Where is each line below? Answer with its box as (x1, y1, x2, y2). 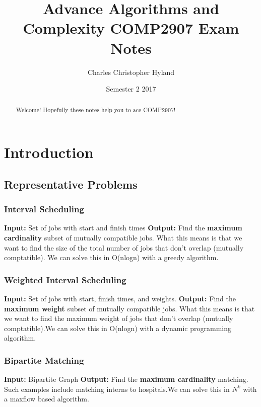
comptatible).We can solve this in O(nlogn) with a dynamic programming (4, 322, 231, 333)
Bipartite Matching (4, 354, 84, 366)
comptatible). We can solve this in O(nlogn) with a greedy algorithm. (4, 252, 219, 263)
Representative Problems (4, 176, 138, 192)
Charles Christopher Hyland (87, 66, 175, 77)
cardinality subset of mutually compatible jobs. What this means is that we (4, 232, 242, 242)
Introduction (4, 142, 94, 162)
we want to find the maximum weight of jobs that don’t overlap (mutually (4, 313, 233, 323)
